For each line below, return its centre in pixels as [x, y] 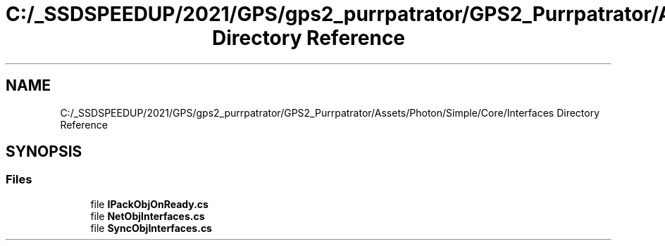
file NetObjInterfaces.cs [148, 216]
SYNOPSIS [44, 152]
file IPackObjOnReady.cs [149, 204]
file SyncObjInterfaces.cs [151, 228]
